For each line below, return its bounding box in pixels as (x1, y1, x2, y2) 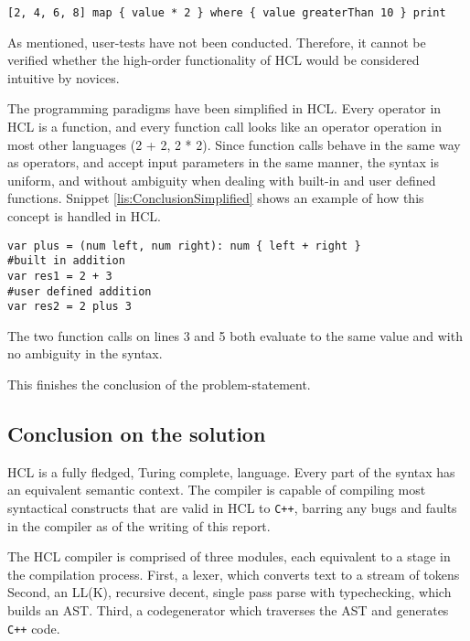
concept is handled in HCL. (7, 207, 161, 225)
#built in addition (7, 254, 125, 268)
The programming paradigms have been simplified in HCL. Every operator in (7, 99, 442, 118)
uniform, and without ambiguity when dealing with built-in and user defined (7, 170, 436, 189)
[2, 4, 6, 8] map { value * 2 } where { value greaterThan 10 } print (7, 6, 446, 19)
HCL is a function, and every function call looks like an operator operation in (7, 117, 442, 136)
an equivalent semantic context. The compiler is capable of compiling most (7, 480, 426, 499)
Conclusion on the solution (7, 420, 266, 448)
